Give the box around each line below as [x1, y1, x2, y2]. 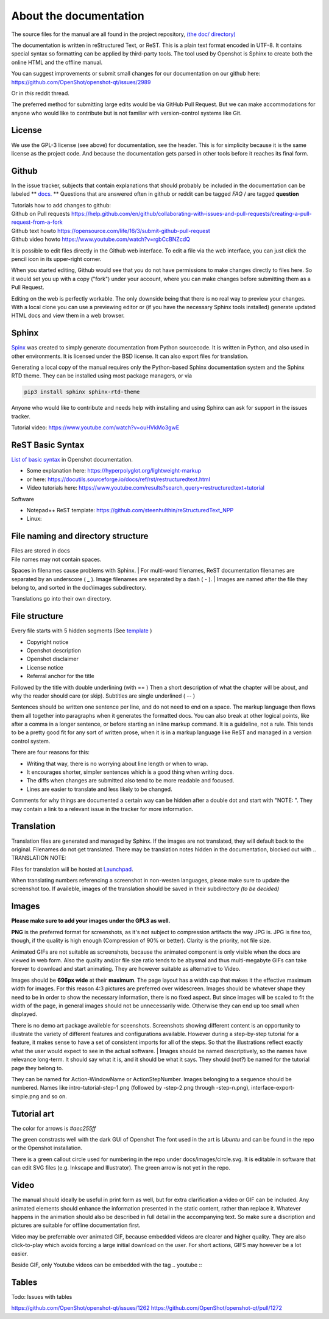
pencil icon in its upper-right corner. [11, 256, 102, 262]
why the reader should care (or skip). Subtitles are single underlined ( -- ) [11, 692, 196, 699]
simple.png [11, 1092, 40, 1100]
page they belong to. [11, 1064, 63, 1071]
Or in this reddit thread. [11, 89, 70, 97]
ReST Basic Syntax [11, 440, 85, 450]
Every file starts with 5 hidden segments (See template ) [11, 627, 152, 634]
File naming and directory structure [11, 531, 149, 542]
